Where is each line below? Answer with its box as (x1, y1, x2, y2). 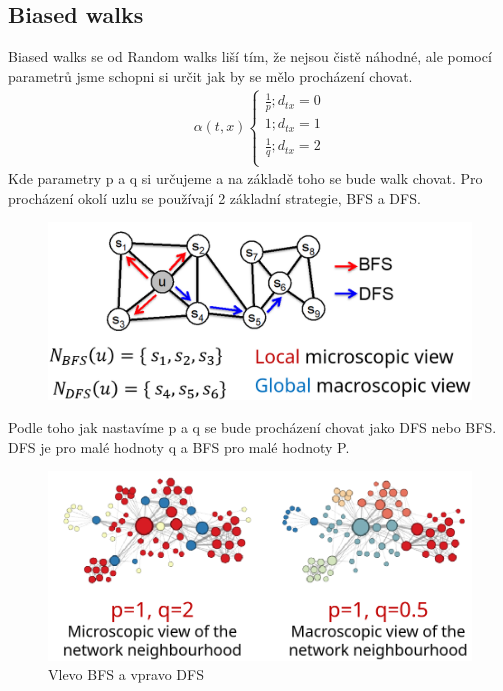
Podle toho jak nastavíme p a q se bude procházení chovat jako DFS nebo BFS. (8, 417, 497, 438)
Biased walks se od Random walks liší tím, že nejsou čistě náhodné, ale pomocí (8, 46, 492, 67)
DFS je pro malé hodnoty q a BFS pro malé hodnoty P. (8, 436, 350, 457)
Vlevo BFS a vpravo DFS (48, 664, 204, 685)
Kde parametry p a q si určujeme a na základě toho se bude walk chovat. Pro (8, 168, 483, 189)
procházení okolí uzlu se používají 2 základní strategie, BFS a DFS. (8, 187, 421, 208)
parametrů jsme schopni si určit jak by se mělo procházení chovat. (8, 65, 413, 86)
